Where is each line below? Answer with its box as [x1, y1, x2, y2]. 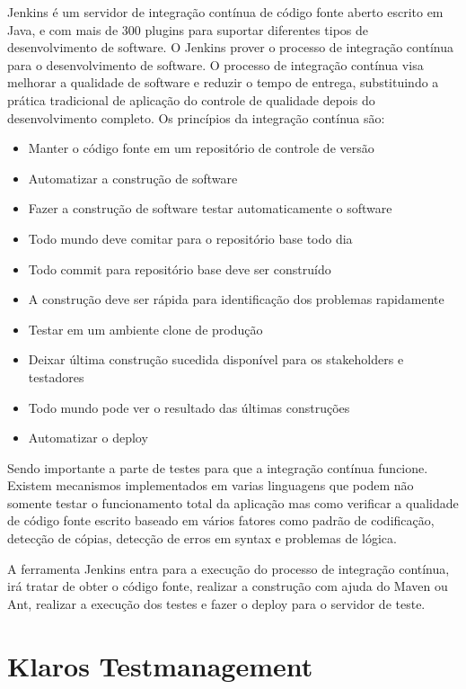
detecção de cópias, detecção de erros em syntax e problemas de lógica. [7, 529, 397, 548]
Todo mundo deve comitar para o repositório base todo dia [28, 228, 353, 247]
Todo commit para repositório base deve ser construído [28, 259, 331, 278]
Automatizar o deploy [28, 428, 148, 447]
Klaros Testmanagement [7, 647, 313, 684]
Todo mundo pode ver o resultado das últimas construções [28, 398, 350, 416]
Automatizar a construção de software [28, 168, 238, 187]
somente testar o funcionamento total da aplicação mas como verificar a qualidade [7, 493, 459, 512]
